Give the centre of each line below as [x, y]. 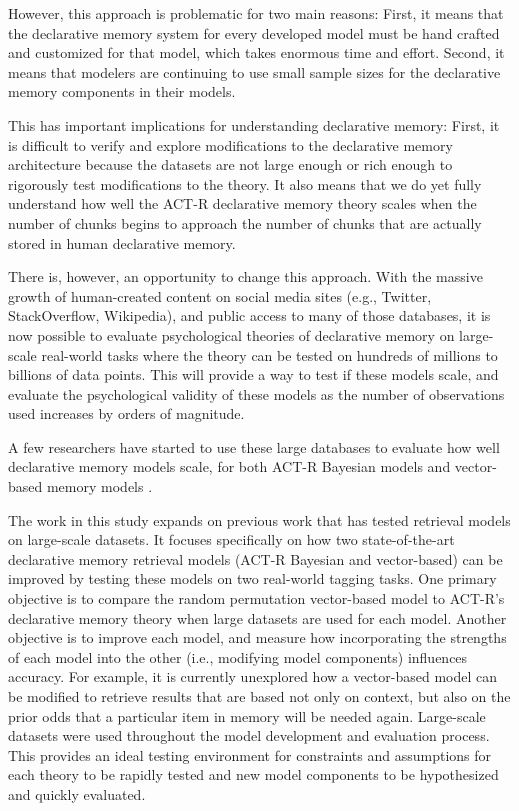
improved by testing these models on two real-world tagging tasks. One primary [252, 578]
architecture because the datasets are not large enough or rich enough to [230, 164]
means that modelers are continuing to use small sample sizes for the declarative [254, 71]
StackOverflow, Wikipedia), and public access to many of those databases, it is [249, 315]
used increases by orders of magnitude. [126, 413]
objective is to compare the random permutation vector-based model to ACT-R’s [256, 598]
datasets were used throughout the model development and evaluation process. [249, 735]
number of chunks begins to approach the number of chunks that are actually [245, 222]
